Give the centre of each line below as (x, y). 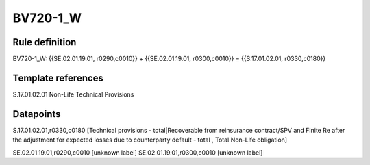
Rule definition (45, 42)
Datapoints (37, 114)
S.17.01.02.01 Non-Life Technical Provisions (73, 94)
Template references (58, 78)
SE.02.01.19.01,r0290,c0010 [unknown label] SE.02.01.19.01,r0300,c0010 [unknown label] (138, 152)
